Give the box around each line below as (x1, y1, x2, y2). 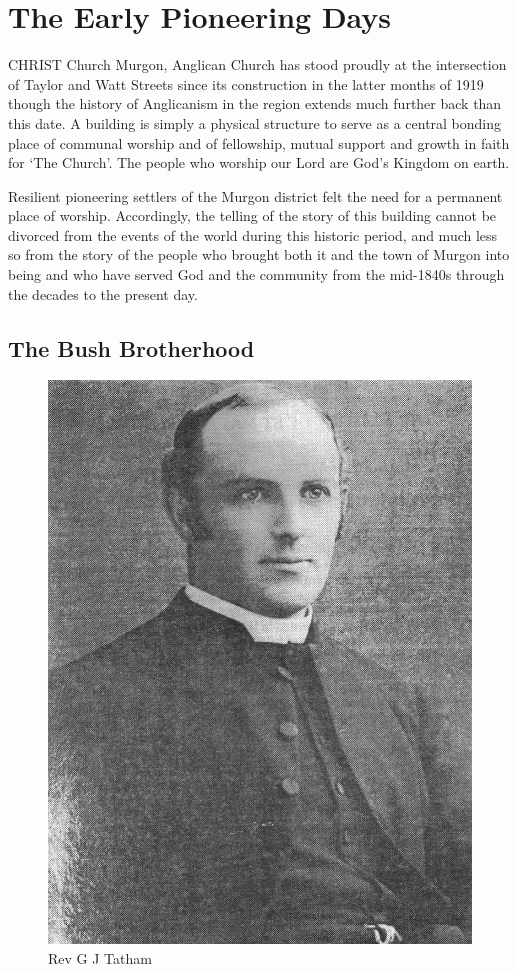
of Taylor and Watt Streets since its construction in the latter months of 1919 (8, 73, 484, 94)
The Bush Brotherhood (8, 332, 255, 363)
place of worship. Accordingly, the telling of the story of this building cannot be (8, 205, 497, 226)
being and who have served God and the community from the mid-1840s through (8, 264, 505, 285)
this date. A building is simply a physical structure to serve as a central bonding (8, 112, 502, 133)
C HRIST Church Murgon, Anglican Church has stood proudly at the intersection (8, 54, 507, 75)
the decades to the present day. (8, 283, 198, 304)
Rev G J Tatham (48, 947, 152, 968)
